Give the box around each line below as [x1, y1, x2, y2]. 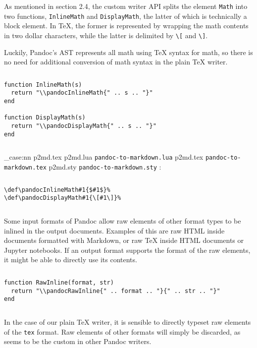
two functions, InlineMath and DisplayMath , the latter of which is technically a [4, 10, 247, 21]
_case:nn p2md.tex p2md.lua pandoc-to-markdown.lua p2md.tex [4, 152, 204, 162]
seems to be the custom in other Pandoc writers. [4, 336, 152, 347]
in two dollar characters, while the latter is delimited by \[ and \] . [4, 30, 208, 40]
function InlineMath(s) [4, 81, 82, 88]
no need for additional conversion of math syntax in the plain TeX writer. [4, 57, 228, 67]
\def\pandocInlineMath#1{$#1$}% [4, 186, 110, 193]
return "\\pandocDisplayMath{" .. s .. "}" [11, 122, 156, 130]
